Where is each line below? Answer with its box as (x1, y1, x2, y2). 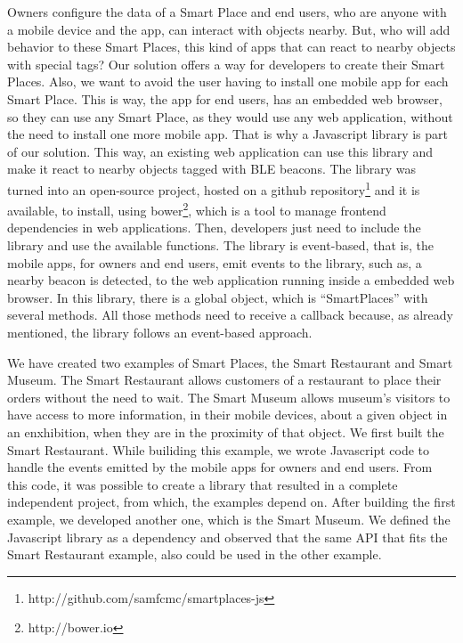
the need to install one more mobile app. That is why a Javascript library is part (7, 125, 448, 143)
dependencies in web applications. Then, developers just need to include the (7, 218, 421, 237)
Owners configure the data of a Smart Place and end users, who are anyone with (7, 3, 447, 20)
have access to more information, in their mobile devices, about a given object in (7, 405, 448, 424)
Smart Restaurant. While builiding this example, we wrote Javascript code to (7, 440, 430, 459)
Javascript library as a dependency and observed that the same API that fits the (7, 527, 448, 546)
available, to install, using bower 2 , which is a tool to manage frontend (7, 199, 386, 219)
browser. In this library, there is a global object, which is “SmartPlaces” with (7, 288, 428, 306)
